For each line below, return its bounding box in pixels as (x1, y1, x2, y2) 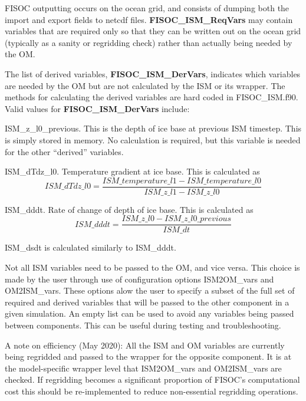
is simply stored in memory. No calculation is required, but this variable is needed (5, 133, 301, 146)
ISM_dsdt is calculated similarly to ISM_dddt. (5, 241, 176, 254)
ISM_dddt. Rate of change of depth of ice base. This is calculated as (5, 203, 254, 215)
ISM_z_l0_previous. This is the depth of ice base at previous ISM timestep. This (5, 122, 302, 134)
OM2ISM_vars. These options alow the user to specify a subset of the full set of (5, 284, 295, 297)
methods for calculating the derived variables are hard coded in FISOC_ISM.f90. (5, 91, 298, 103)
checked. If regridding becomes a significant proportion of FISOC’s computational (5, 373, 300, 386)
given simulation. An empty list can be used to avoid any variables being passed (5, 307, 294, 320)
